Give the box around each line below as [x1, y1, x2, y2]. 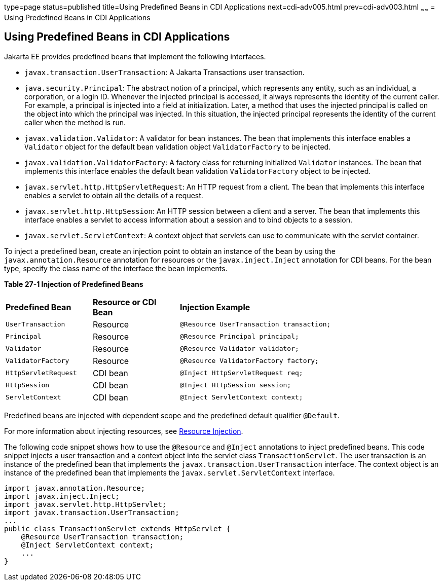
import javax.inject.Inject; [4, 492, 120, 500]
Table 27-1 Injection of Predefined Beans [4, 279, 143, 288]
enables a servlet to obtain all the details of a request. [24, 191, 203, 200]
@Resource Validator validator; [180, 345, 299, 353]
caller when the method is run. [24, 118, 126, 127]
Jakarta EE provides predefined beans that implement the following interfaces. [4, 52, 266, 61]
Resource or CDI [93, 297, 157, 307]
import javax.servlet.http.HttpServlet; [4, 500, 167, 508]
